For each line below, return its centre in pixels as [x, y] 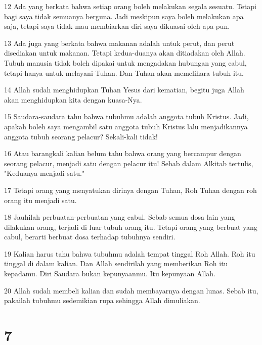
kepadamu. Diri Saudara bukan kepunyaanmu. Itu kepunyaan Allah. [110, 274]
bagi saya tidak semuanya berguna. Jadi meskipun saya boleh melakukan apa [124, 16]
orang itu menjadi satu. [40, 200]
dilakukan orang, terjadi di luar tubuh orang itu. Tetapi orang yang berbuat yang [131, 227]
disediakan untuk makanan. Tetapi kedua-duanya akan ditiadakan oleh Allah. [125, 53]
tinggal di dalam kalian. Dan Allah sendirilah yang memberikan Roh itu [116, 263]
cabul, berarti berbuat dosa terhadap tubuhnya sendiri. [90, 237]
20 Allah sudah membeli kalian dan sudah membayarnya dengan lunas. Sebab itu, [131, 290]
